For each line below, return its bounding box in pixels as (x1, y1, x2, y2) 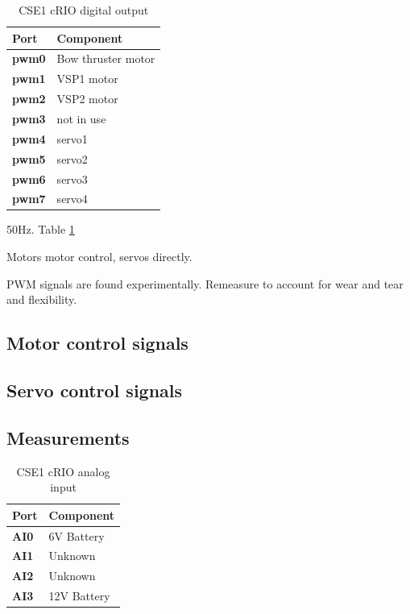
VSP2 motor (56, 90, 118, 107)
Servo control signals (6, 377, 183, 402)
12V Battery (48, 587, 110, 604)
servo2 (56, 150, 88, 167)
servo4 (56, 190, 88, 207)
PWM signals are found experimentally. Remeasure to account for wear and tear (6, 275, 404, 292)
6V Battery (48, 527, 105, 544)
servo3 (56, 170, 88, 187)
